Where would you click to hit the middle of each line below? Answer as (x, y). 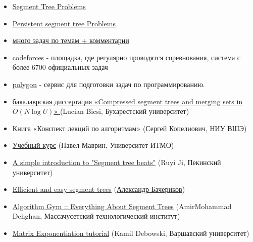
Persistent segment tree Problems (64, 23)
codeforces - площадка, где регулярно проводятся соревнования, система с (126, 57)
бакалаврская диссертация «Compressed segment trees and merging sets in (128, 101)
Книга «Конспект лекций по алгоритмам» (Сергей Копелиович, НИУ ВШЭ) (130, 128)
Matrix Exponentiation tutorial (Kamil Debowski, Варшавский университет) (131, 233)
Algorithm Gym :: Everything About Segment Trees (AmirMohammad (122, 206)
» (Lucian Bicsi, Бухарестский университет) (121, 111)
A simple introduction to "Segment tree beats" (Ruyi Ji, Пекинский (117, 162)
